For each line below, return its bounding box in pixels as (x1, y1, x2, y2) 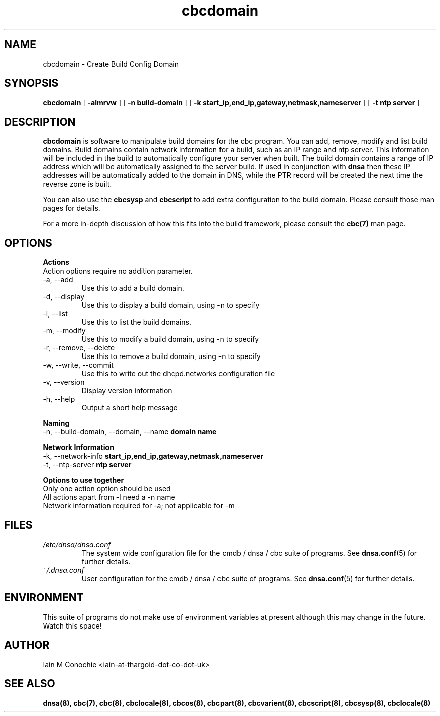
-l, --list (43, 309, 68, 318)
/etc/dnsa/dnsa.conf (43, 540, 111, 549)
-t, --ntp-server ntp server (43, 460, 132, 469)
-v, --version (43, 378, 85, 387)
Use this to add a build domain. (81, 284, 184, 293)
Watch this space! (43, 621, 102, 630)
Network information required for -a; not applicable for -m (43, 501, 235, 510)
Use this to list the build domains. (81, 318, 192, 327)
